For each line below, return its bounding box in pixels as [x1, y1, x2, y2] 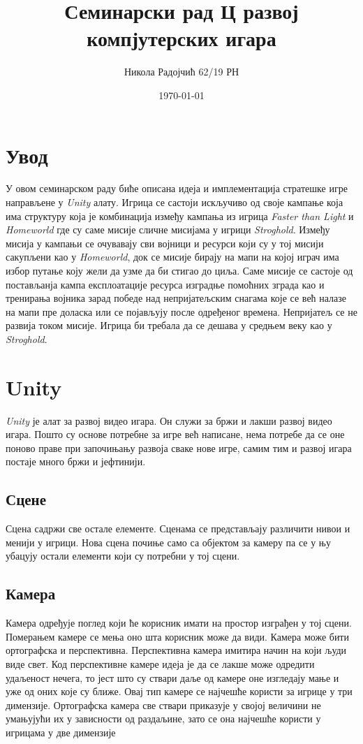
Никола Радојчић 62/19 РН [124, 64, 239, 79]
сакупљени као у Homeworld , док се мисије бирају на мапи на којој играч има [6, 249, 339, 264]
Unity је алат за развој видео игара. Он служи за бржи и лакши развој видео [6, 413, 332, 428]
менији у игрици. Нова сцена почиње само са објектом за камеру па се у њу [6, 534, 331, 549]
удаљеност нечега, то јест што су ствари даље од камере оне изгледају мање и [6, 670, 339, 685]
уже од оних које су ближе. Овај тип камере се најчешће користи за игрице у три [6, 684, 353, 699]
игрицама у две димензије [6, 725, 116, 739]
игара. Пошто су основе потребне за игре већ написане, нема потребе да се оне [6, 427, 345, 442]
